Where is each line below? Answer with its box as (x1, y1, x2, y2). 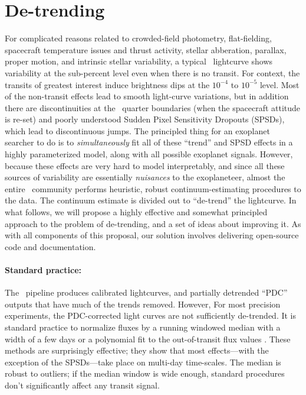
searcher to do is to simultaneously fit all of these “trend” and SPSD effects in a (5, 136, 293, 148)
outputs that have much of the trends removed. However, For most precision (5, 297, 281, 310)
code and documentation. (5, 240, 96, 252)
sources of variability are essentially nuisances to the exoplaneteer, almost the (5, 171, 285, 183)
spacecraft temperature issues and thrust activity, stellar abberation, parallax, (5, 43, 287, 56)
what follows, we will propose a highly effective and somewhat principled (5, 206, 268, 218)
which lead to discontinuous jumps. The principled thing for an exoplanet (5, 124, 270, 137)
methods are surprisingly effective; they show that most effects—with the (5, 344, 269, 357)
